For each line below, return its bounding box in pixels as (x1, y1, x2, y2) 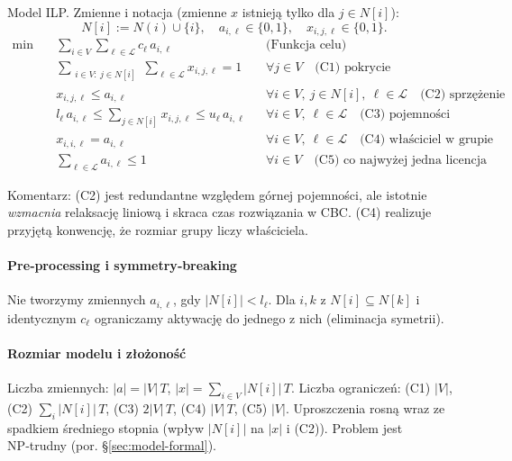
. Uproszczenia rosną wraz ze (285, 398, 445, 417)
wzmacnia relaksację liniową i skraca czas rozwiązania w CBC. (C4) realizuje (7, 203, 432, 221)
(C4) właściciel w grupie (360, 133, 494, 147)
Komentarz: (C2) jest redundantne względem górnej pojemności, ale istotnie (7, 185, 427, 203)
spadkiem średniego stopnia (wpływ (7, 418, 205, 437)
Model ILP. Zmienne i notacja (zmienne (7, 3, 227, 21)
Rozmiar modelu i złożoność (7, 343, 187, 362)
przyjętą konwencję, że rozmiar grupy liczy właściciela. (7, 220, 308, 239)
